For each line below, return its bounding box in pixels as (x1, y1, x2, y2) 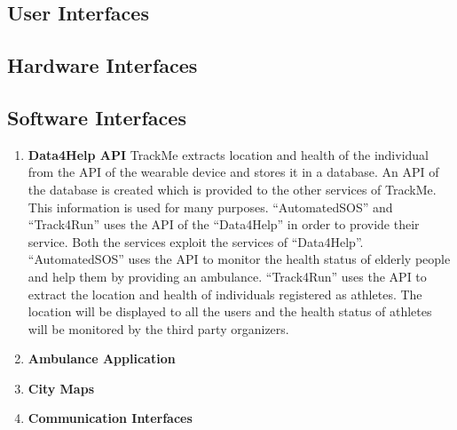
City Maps (28, 378, 94, 397)
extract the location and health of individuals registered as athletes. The (28, 284, 422, 303)
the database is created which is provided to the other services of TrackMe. (28, 179, 437, 198)
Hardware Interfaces (7, 52, 198, 79)
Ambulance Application (28, 349, 176, 368)
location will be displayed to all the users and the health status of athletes (28, 302, 432, 321)
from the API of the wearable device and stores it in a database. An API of (28, 163, 439, 181)
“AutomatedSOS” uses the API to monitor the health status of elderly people (28, 250, 451, 268)
